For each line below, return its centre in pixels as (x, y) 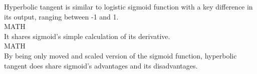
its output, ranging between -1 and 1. (61, 16)
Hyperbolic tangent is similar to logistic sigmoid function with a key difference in (128, 6)
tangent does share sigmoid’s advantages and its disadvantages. (101, 65)
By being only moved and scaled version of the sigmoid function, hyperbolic (120, 55)
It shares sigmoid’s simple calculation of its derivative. (87, 36)
